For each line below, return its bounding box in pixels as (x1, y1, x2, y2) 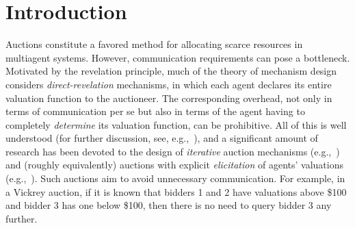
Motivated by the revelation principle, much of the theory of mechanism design (5, 64, 337, 78)
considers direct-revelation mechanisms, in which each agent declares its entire (5, 77, 332, 91)
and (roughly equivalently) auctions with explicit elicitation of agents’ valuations (5, 157, 343, 172)
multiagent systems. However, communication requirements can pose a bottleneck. (5, 50, 350, 64)
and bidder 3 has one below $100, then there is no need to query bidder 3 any (5, 198, 332, 212)
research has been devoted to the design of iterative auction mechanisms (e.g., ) (5, 144, 340, 158)
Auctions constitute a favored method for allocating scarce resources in (5, 37, 303, 51)
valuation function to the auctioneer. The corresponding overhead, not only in (5, 90, 332, 105)
